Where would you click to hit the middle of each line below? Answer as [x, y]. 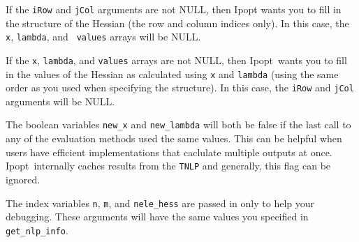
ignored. [23, 179]
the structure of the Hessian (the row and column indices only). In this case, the [177, 23]
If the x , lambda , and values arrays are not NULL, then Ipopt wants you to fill [176, 60]
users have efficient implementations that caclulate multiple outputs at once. [169, 152]
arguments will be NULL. [60, 101]
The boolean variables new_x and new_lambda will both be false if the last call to [178, 124]
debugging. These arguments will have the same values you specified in [157, 217]
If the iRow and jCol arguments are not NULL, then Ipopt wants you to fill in [174, 9]
